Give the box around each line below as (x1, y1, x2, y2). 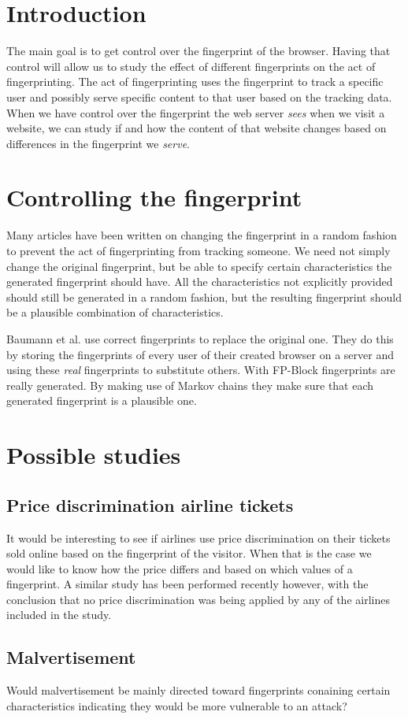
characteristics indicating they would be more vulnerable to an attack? (6, 697, 347, 713)
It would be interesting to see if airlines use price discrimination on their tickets (6, 529, 391, 546)
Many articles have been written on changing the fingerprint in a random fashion (6, 227, 397, 243)
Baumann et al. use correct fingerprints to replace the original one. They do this (6, 330, 394, 347)
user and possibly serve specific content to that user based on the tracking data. (6, 88, 392, 105)
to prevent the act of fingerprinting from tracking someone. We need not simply (6, 243, 391, 258)
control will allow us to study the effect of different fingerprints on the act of (6, 57, 376, 74)
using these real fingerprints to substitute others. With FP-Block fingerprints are (6, 361, 395, 378)
